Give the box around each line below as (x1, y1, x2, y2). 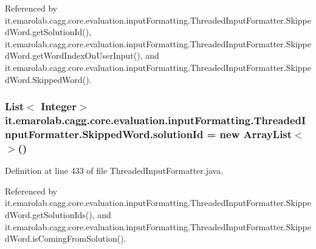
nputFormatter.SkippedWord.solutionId (5, 126, 204, 141)
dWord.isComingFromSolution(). (5, 232, 126, 245)
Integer (41, 99, 77, 114)
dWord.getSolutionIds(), (5, 208, 95, 221)
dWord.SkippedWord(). (5, 73, 92, 85)
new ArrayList (219, 126, 292, 141)
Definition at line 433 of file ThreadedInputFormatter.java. (5, 164, 224, 177)
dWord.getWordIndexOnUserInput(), (5, 49, 143, 62)
